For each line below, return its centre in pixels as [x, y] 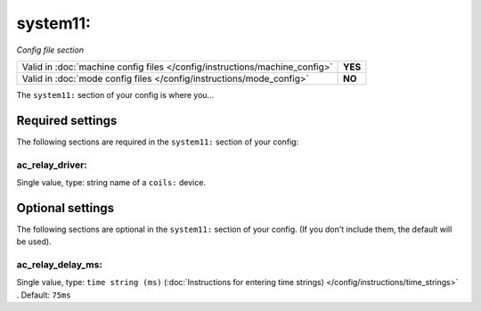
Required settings [67, 120]
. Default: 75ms [44, 295]
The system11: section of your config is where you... [115, 94]
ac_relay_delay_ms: [59, 265]
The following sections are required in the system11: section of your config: [158, 142]
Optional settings [65, 208]
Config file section [50, 50]
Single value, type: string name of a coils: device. [111, 182]
